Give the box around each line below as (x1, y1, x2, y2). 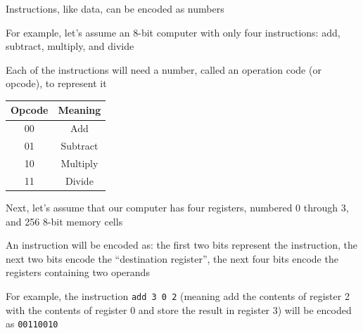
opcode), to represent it (6, 76, 107, 91)
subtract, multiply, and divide (6, 39, 134, 53)
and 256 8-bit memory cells (6, 214, 123, 228)
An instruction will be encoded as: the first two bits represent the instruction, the (6, 237, 357, 252)
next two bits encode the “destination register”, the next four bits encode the (6, 251, 338, 266)
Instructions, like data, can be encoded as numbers (6, 1, 224, 15)
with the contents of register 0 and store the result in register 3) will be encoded (6, 302, 352, 317)
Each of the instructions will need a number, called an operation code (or (6, 62, 321, 77)
